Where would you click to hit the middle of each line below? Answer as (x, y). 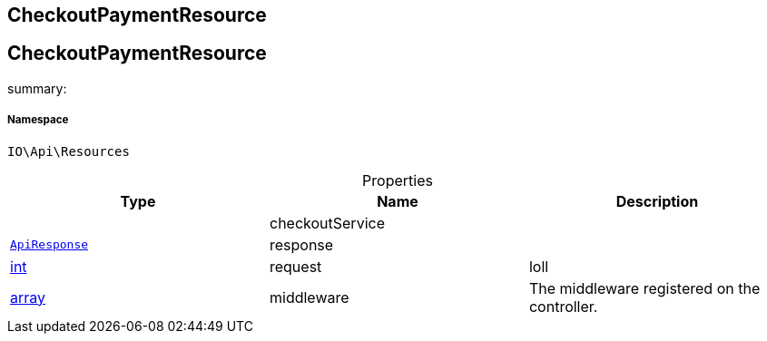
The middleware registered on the (644, 288)
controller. (563, 306)
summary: (37, 88)
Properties (398, 180)
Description (657, 201)
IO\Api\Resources (69, 151)
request (295, 266)
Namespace (38, 120)
